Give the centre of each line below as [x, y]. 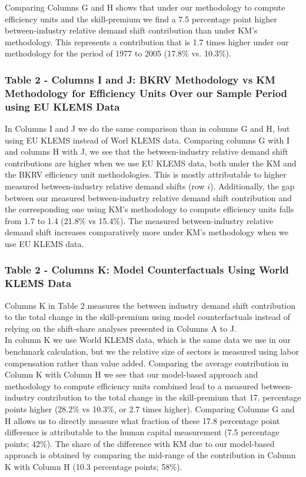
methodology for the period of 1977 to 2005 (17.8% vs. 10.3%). [118, 53]
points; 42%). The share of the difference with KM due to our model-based [140, 443]
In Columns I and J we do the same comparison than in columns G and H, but [147, 129]
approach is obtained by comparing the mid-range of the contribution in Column [150, 455]
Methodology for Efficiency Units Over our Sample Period [146, 93]
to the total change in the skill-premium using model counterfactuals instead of [147, 317]
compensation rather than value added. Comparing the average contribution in [147, 363]
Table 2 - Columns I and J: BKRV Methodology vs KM [140, 79]
